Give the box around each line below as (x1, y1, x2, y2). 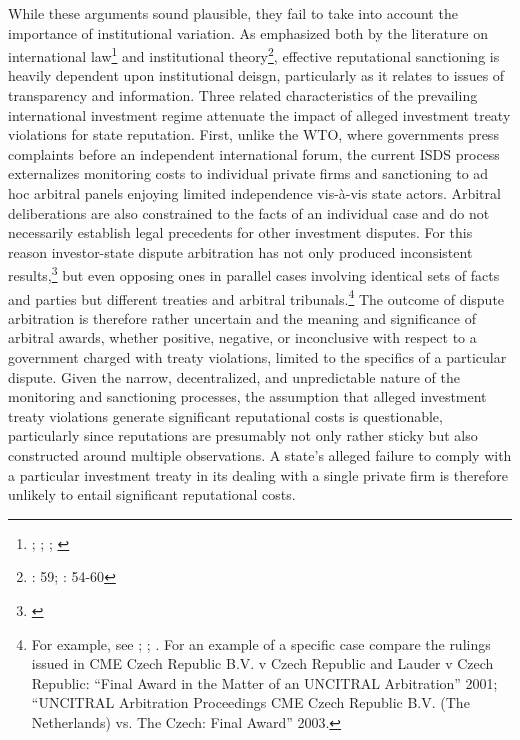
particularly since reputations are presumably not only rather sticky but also (8, 425, 478, 446)
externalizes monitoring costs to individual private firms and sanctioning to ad (8, 163, 489, 184)
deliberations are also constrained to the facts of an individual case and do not (8, 202, 490, 223)
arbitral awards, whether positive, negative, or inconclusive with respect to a (8, 327, 477, 348)
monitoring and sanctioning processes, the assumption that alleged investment (8, 386, 487, 407)
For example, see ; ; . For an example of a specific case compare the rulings (31, 633, 491, 654)
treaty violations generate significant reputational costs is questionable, (8, 405, 443, 426)
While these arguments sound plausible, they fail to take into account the (8, 3, 458, 23)
